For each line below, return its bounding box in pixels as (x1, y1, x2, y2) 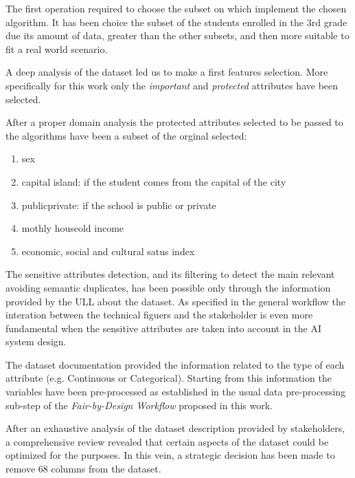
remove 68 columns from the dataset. (5, 461, 161, 476)
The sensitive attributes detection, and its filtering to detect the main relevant (5, 267, 335, 281)
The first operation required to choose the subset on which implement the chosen (5, 1, 347, 15)
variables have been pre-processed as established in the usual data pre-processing (5, 384, 346, 399)
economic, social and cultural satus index (21, 243, 195, 258)
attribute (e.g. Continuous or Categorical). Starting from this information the (5, 371, 332, 385)
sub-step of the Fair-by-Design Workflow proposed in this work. (5, 398, 273, 412)
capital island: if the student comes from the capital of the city (21, 174, 286, 188)
